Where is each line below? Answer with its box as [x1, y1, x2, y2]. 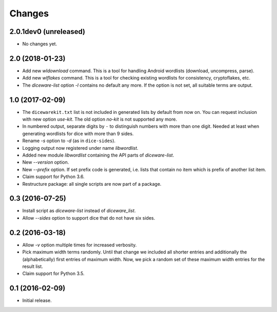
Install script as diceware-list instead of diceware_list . [22, 208, 136, 214]
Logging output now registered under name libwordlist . [22, 145, 138, 151]
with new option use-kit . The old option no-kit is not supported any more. [22, 116, 177, 123]
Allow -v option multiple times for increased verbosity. [22, 242, 137, 248]
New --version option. [22, 159, 69, 165]
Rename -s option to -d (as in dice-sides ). [22, 138, 115, 144]
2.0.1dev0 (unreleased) [9, 27, 86, 36]
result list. [22, 263, 43, 269]
